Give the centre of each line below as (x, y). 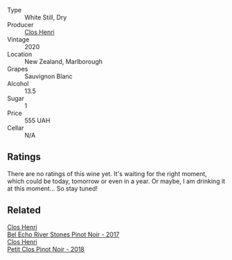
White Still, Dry (46, 17)
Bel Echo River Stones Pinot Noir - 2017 (63, 234)
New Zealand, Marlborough (63, 61)
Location (20, 54)
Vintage (18, 40)
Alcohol (18, 84)
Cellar (16, 128)
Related (24, 210)
